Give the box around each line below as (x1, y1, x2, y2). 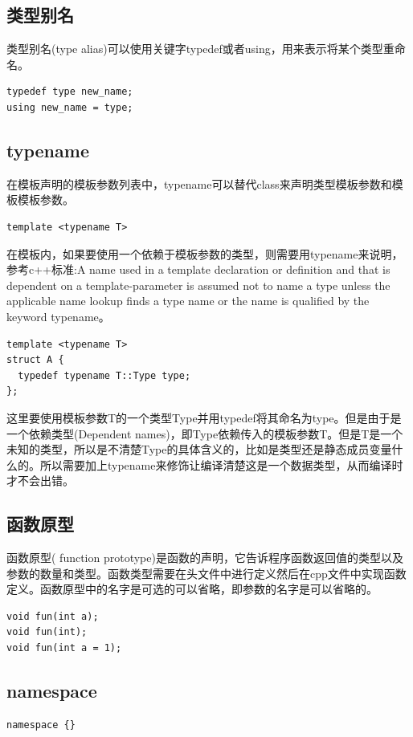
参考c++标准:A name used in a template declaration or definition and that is (6, 261, 391, 278)
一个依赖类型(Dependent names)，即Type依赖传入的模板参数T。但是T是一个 (6, 425, 403, 442)
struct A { (6, 354, 64, 366)
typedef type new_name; (6, 86, 133, 98)
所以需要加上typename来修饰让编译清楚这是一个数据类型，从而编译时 (39, 456, 403, 473)
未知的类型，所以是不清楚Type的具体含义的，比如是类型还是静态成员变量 (6, 441, 392, 458)
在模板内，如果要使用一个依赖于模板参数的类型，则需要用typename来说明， (6, 245, 403, 262)
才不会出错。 (6, 472, 74, 489)
